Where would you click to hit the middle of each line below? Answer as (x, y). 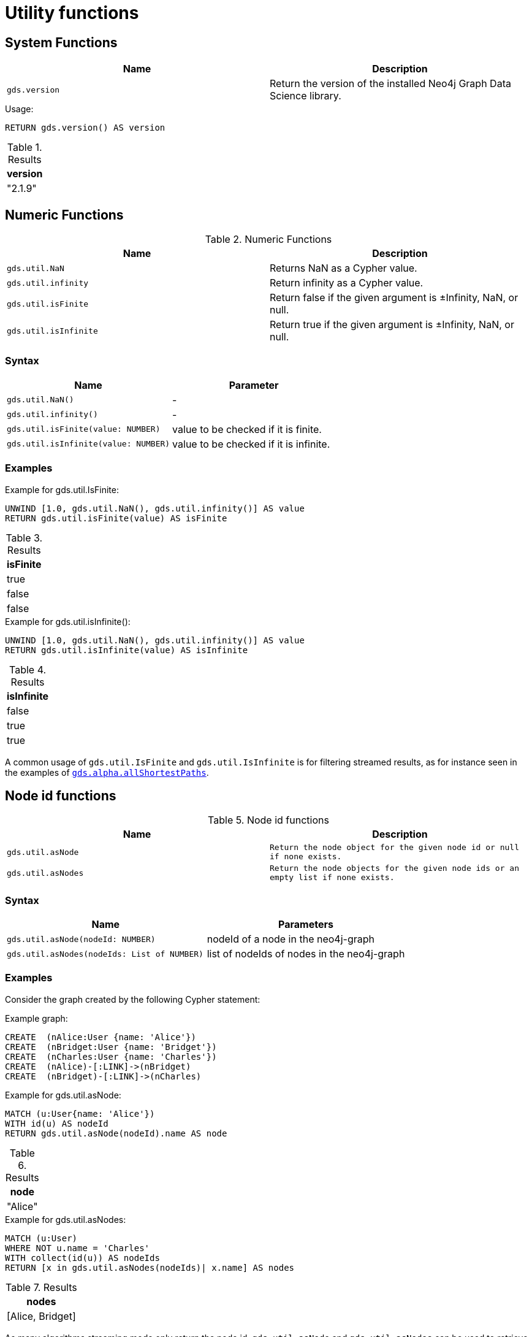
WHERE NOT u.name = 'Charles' (78, 1248)
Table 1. (25, 147)
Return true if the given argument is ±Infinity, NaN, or (392, 325)
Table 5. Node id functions (268, 820)
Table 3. (24, 538)
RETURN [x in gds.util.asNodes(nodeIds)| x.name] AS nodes (150, 1267)
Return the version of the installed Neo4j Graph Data (390, 84)
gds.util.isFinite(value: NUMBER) (84, 429)
